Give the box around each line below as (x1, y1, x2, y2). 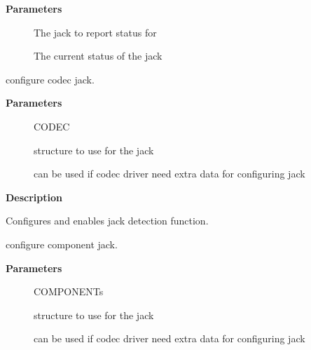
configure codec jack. (6, 72, 95, 86)
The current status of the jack (34, 48, 163, 63)
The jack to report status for (34, 25, 157, 39)
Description (6, 189, 63, 204)
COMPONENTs (34, 284, 104, 299)
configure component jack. (6, 236, 118, 251)
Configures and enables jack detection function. (6, 213, 209, 228)
